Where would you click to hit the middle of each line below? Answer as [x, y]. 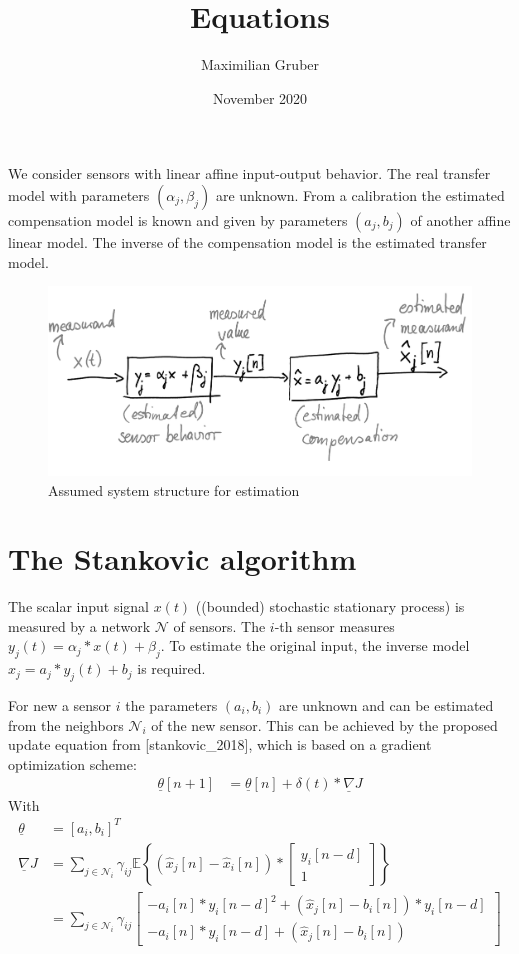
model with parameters [79, 194]
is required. [171, 668]
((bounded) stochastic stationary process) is [330, 606]
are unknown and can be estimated [386, 705]
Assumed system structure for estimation [174, 489]
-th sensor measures [334, 625]
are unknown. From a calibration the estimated [360, 194]
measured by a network [79, 625]
